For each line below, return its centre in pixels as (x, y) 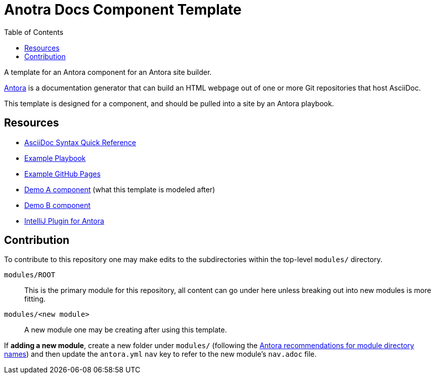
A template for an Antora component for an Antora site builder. (108, 72)
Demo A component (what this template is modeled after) (120, 189)
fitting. (35, 299)
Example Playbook (55, 158)
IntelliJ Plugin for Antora (64, 221)
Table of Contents (34, 32)
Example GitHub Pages (62, 174)
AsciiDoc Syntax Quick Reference (80, 142)
